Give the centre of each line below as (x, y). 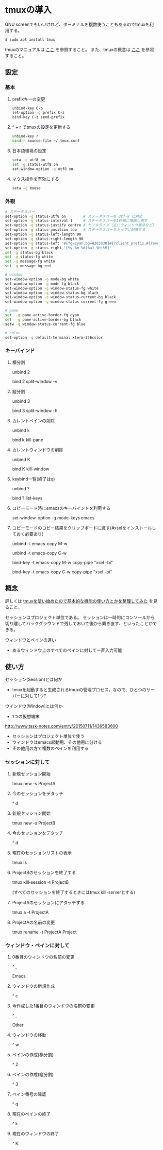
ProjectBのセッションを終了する (44, 872)
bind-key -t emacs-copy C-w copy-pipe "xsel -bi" (62, 572)
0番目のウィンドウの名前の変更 (43, 957)
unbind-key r (25, 137)
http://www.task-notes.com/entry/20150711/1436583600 (62, 726)
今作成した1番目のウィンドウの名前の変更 (53, 1006)
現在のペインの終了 (31, 1114)
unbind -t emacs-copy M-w (40, 543)
